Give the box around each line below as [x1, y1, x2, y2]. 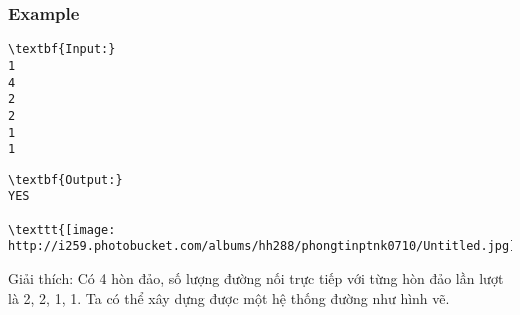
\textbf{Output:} [8, 172, 123, 187]
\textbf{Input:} [8, 42, 116, 57]
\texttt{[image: [8, 222, 116, 237]
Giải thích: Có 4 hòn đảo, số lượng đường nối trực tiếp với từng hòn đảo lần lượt [8, 268, 504, 289]
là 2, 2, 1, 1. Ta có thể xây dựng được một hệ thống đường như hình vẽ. [8, 287, 450, 308]
